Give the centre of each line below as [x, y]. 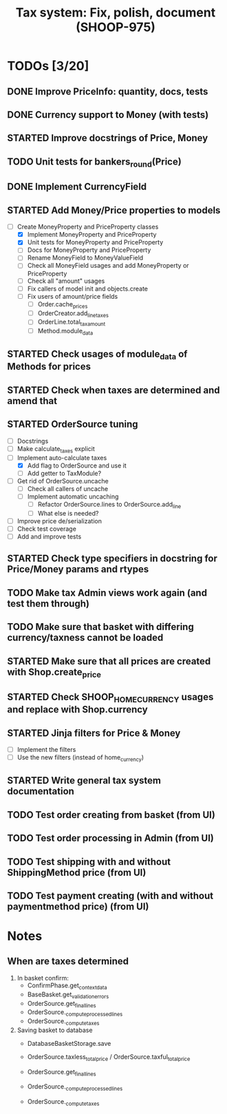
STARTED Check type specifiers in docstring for [112, 559]
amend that [32, 401]
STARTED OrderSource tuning [73, 424]
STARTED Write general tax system [84, 780]
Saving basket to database [55, 1030]
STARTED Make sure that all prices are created [109, 661]
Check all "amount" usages [66, 281]
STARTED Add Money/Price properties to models [114, 210]
